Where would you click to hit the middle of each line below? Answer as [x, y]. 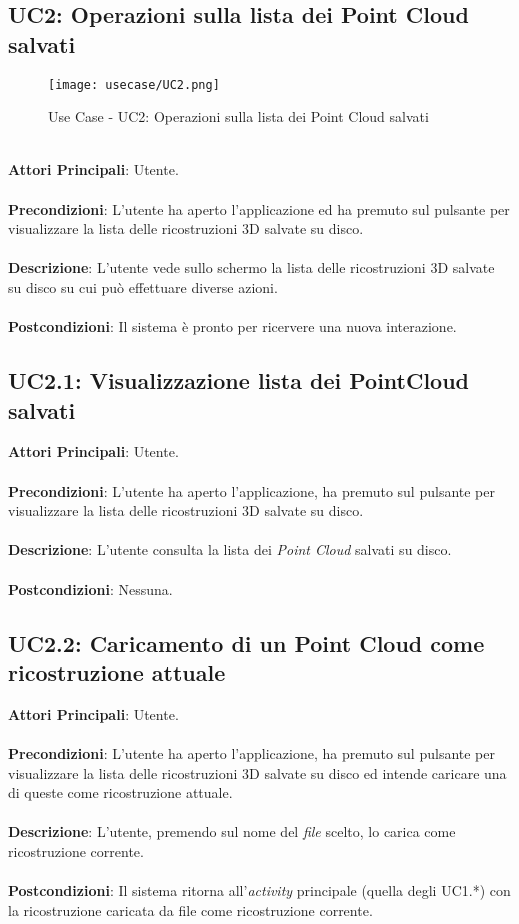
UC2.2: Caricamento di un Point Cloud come [246, 642]
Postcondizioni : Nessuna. [90, 588]
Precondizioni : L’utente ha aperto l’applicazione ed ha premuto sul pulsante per [259, 208]
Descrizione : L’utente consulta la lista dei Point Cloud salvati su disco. [230, 549]
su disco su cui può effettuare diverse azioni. [143, 287]
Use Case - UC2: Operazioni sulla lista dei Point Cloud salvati [238, 116]
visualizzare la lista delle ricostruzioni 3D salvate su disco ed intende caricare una [257, 772]
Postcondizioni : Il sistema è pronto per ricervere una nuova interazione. [232, 326]
